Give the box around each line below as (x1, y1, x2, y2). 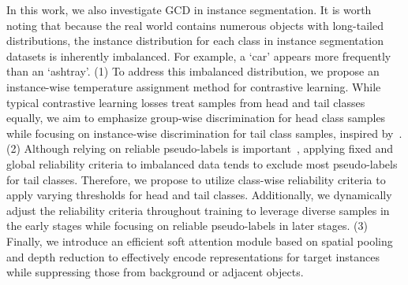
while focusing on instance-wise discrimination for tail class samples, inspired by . (6, 124, 402, 141)
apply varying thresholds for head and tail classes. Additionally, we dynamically (6, 187, 392, 203)
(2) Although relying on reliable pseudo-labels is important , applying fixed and (6, 140, 394, 157)
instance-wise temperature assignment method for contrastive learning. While (6, 78, 381, 94)
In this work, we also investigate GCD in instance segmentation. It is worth (6, 2, 372, 17)
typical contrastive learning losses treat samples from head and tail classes (6, 94, 365, 110)
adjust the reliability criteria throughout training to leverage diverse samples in (6, 202, 390, 218)
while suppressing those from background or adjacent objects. (6, 264, 304, 280)
